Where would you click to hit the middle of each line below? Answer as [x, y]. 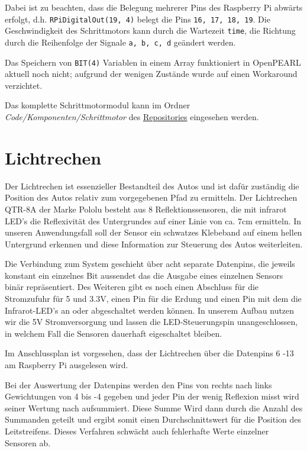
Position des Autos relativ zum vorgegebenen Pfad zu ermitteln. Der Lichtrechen [151, 197]
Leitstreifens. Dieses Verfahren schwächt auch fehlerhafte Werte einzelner [137, 431]
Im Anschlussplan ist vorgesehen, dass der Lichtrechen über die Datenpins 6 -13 [149, 353]
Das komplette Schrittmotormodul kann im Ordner [98, 105]
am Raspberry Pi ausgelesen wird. [67, 365]
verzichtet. [24, 85]
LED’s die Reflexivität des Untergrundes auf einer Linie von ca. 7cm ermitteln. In [153, 220]
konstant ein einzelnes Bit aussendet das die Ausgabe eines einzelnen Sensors [144, 275]
